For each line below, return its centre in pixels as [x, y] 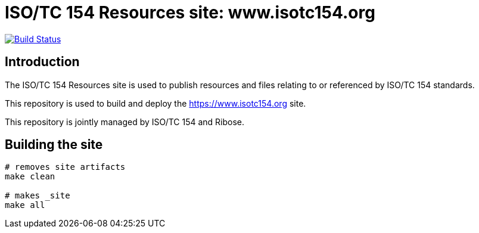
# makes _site [38, 196]
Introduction [42, 62]
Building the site [54, 145]
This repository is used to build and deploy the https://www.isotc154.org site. [155, 103]
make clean [30, 177]
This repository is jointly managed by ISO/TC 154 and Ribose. [125, 122]
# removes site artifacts [65, 167]
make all [25, 205]
